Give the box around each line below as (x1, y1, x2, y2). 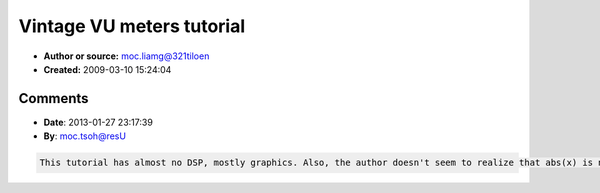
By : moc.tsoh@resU (43, 130, 127, 142)
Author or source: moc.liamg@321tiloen (43, 50, 210, 62)
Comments (18, 90, 89, 107)
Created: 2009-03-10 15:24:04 (43, 63, 172, 75)
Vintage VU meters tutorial (18, 15, 246, 37)
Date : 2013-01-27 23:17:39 (43, 116, 154, 128)
